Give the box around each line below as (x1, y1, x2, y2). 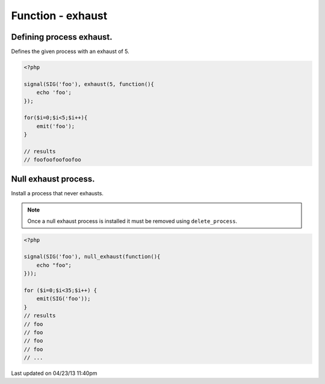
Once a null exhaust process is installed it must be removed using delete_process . (27, 217, 238, 225)
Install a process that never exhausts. (11, 189, 104, 197)
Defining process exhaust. (11, 32, 113, 42)
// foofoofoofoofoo (23, 156, 81, 163)
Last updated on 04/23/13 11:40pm (11, 370, 97, 377)
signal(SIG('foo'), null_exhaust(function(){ (23, 253, 161, 260)
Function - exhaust (11, 9, 108, 22)
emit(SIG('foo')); (36, 295, 91, 302)
